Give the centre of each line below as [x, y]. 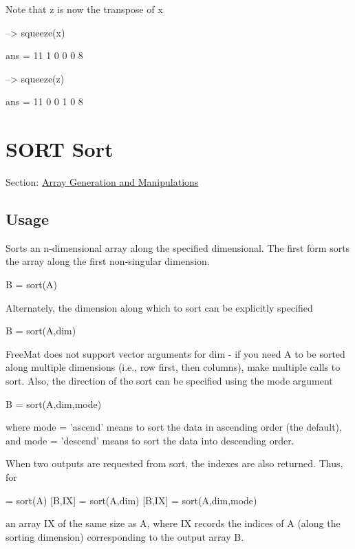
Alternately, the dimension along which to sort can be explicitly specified [159, 307]
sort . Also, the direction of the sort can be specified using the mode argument [169, 381]
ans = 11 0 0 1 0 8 [44, 101]
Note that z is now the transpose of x [84, 9]
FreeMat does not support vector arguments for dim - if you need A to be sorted [175, 353]
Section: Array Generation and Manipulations [102, 182]
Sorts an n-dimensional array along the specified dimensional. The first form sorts [178, 247]
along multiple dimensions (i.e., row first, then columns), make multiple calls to [173, 367]
